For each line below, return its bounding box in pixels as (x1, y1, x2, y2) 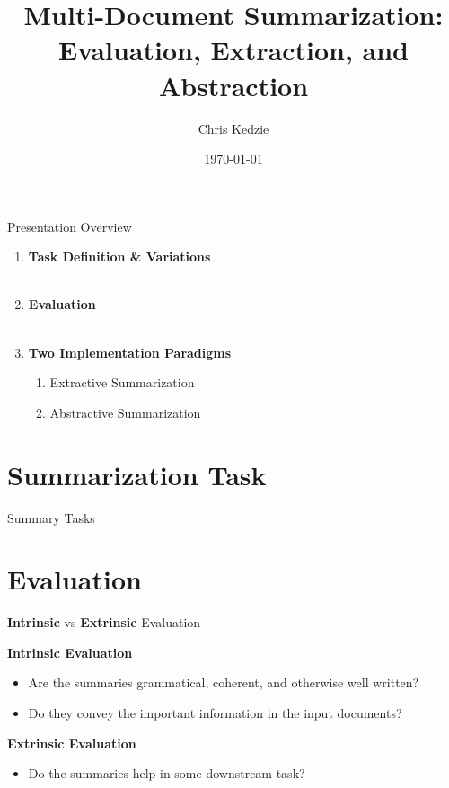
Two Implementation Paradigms (28, 342, 232, 361)
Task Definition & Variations (28, 247, 211, 266)
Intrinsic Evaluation (7, 642, 133, 661)
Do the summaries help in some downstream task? (28, 764, 305, 783)
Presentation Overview (7, 217, 132, 235)
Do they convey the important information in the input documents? (28, 704, 402, 722)
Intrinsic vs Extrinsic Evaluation (7, 613, 201, 632)
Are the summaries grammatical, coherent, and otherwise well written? (28, 673, 419, 692)
